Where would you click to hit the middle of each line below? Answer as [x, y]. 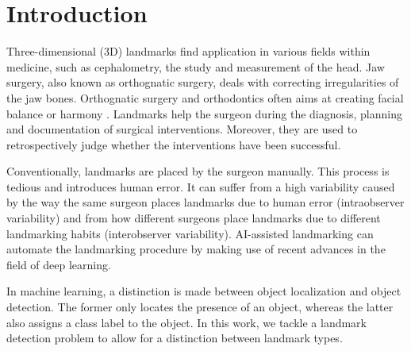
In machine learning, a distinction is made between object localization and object [204, 291]
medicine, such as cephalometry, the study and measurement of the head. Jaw [196, 66]
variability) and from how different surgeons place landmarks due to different [194, 218]
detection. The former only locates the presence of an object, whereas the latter [200, 307]
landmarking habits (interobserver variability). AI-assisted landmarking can [190, 233]
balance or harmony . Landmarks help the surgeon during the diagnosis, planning [204, 113]
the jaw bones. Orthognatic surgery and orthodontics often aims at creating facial [205, 97]
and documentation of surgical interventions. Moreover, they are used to [182, 129]
